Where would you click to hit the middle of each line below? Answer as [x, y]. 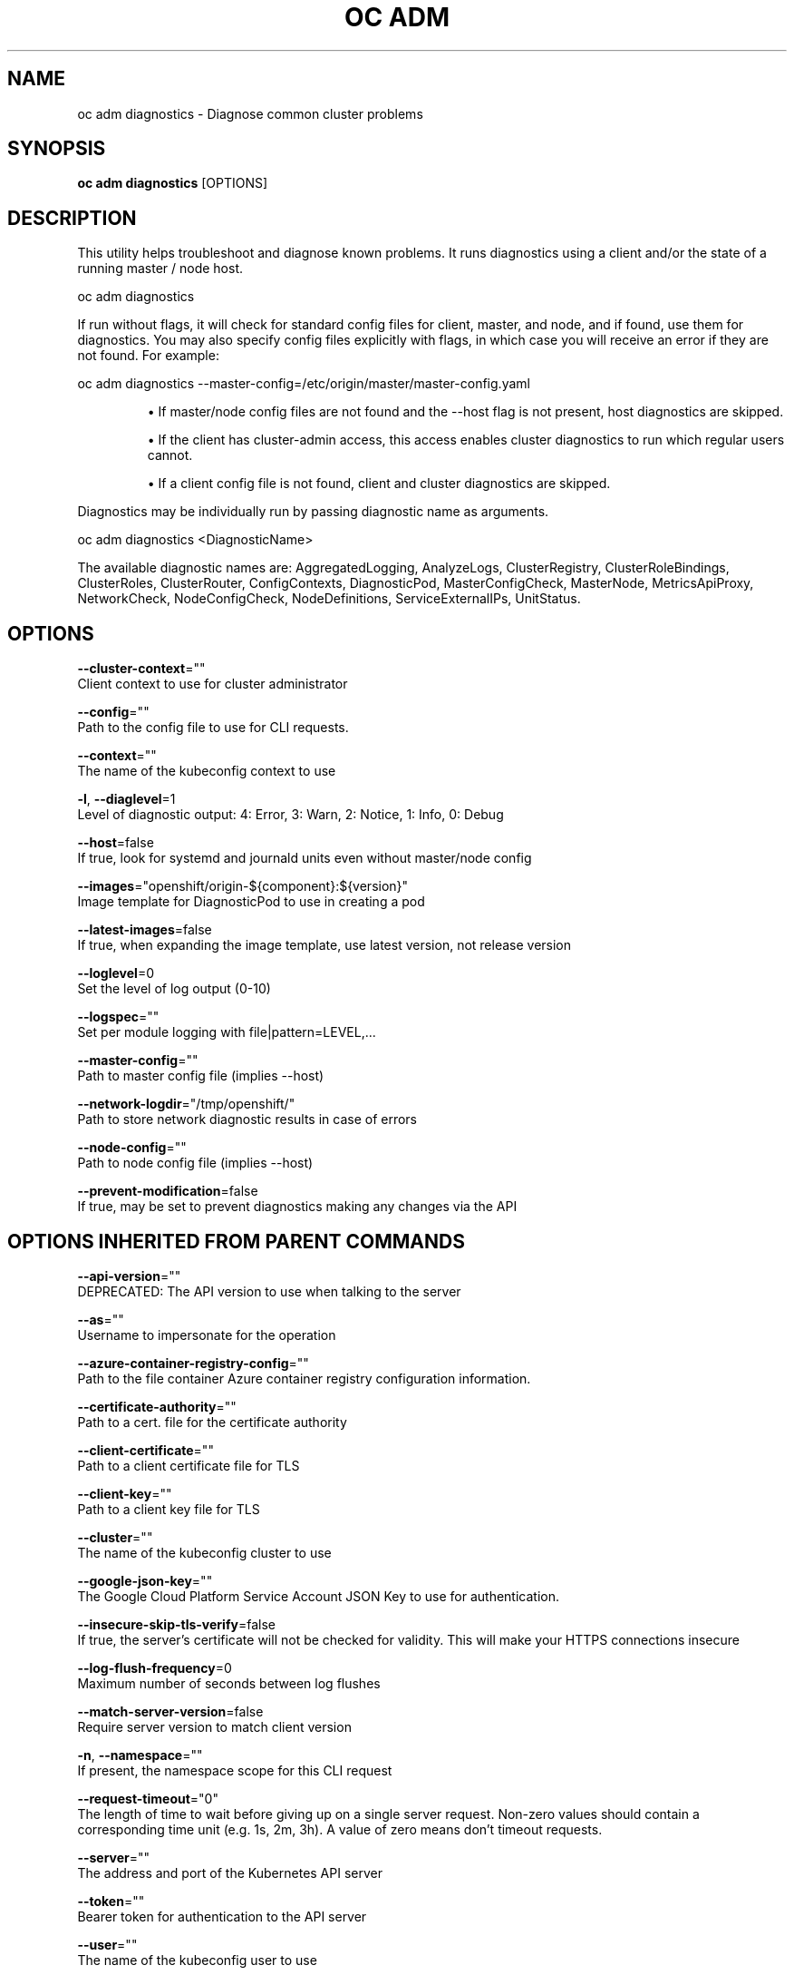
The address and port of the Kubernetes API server [230, 1872]
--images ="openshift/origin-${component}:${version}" [243, 886]
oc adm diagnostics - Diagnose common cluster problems [250, 113]
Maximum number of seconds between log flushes [229, 1683]
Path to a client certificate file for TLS [189, 1465]
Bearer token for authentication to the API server [222, 1916]
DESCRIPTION [72, 218]
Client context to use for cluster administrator [213, 684]
